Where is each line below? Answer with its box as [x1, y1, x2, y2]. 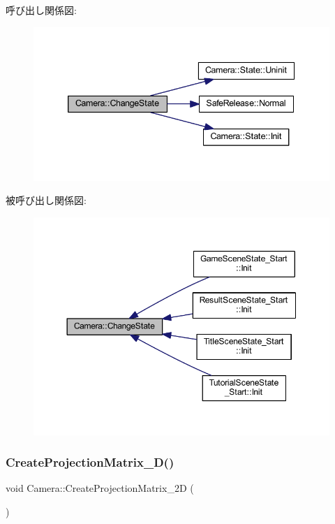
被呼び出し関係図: [6, 193, 87, 208]
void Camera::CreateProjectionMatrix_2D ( [6, 481, 194, 495]
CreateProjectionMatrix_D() [6, 453, 174, 471]
